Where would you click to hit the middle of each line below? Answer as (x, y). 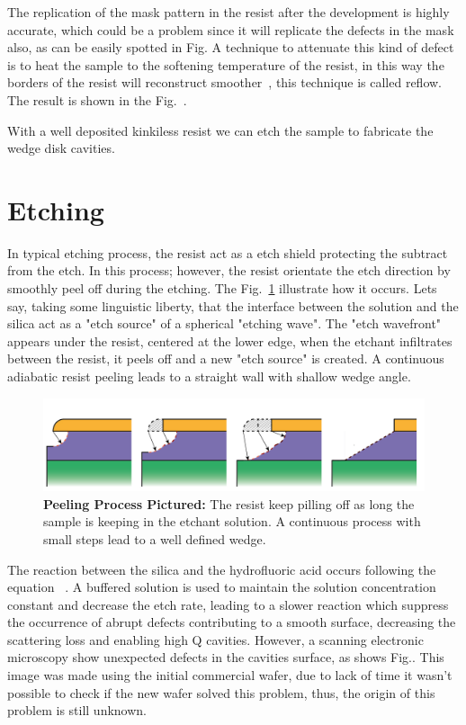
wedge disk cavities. (61, 148)
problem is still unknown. (77, 710)
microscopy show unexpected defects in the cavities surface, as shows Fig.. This (226, 657)
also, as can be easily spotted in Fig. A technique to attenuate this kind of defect (231, 47)
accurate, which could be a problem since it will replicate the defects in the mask (231, 29)
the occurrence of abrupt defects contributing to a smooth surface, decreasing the (232, 622)
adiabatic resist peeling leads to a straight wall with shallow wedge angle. (209, 376)
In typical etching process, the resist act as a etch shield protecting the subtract (228, 252)
